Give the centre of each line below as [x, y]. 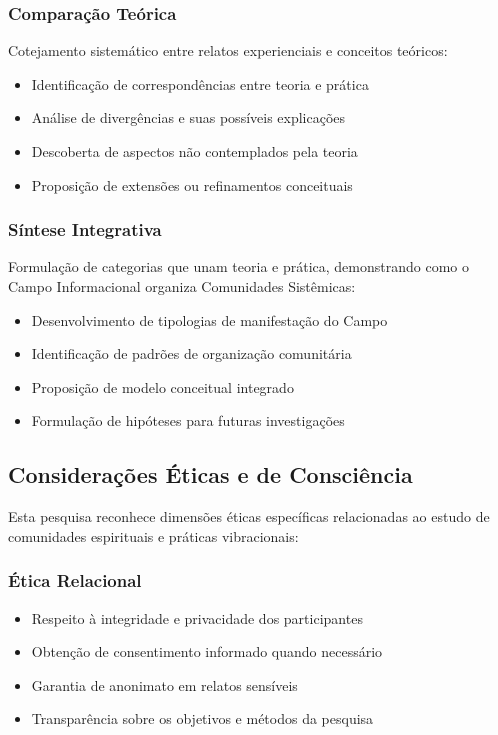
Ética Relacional [75, 580]
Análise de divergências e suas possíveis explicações [188, 117]
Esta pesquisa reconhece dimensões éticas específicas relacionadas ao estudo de [249, 516]
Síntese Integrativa [85, 229]
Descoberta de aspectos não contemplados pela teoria [194, 151]
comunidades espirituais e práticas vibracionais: [153, 535]
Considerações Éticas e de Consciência [210, 474]
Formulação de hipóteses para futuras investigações [188, 420]
